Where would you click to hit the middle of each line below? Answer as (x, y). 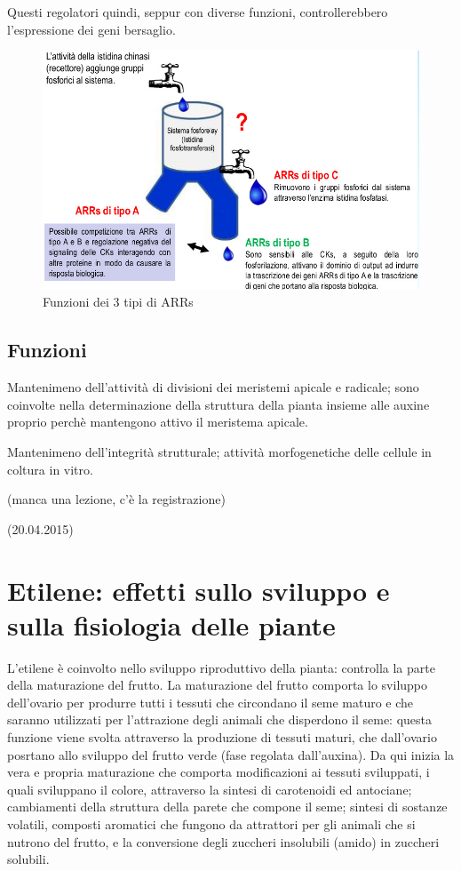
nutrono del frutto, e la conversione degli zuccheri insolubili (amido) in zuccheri (223, 841)
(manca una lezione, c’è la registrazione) (116, 499)
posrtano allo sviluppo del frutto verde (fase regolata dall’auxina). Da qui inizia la (231, 754)
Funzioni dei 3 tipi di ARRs (118, 302)
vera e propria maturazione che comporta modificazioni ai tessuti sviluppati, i (219, 772)
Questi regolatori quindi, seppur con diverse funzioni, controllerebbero (198, 12)
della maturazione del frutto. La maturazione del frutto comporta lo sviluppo (218, 685)
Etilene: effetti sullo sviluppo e (199, 590)
